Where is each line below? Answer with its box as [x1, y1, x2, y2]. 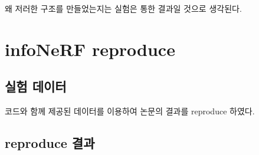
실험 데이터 [5, 77, 67, 95]
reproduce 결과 [5, 134, 95, 152]
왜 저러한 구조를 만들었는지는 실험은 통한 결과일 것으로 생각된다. [5, 2, 242, 14]
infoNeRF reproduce [5, 37, 175, 61]
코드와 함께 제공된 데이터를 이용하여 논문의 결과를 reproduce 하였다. [5, 105, 255, 117]
